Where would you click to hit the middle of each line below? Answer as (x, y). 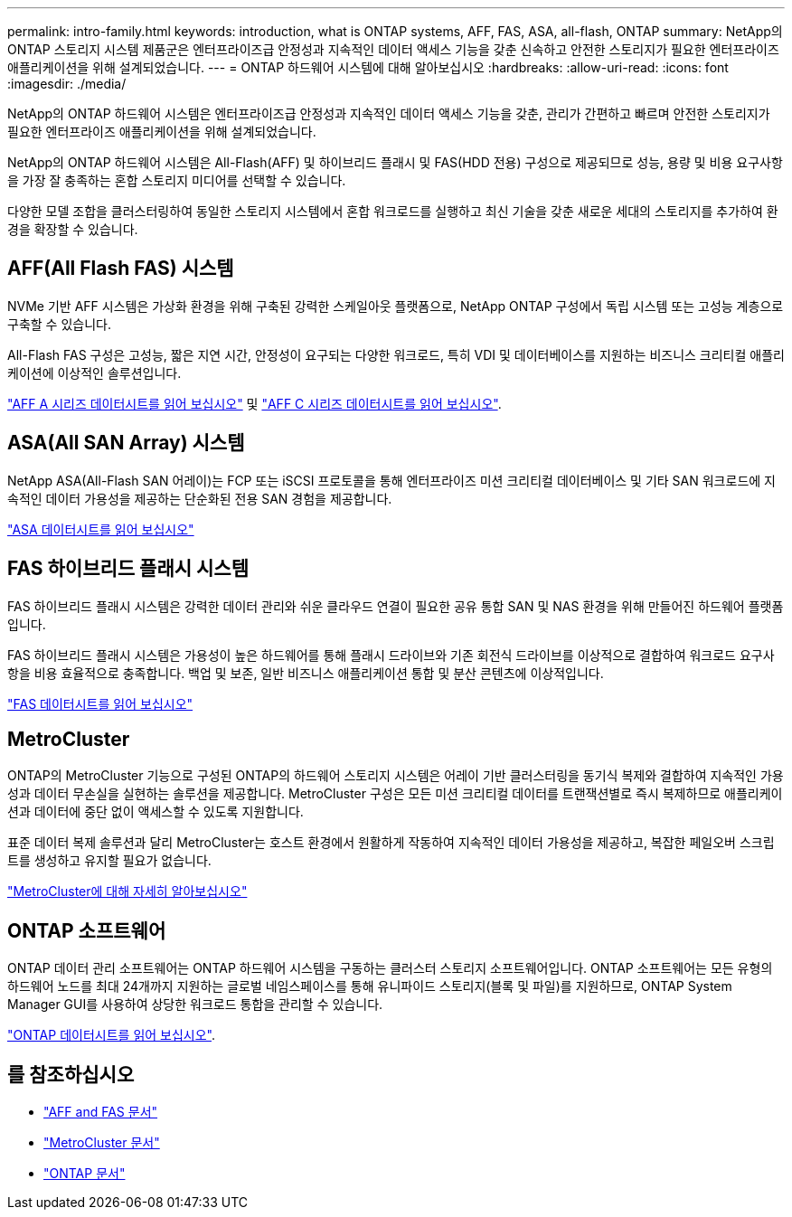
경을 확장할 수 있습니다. (73, 229)
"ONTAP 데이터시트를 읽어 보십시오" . (112, 1035)
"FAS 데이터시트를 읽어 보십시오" (100, 703)
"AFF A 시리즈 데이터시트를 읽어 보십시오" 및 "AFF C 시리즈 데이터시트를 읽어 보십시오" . (255, 403)
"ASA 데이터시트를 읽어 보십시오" (101, 529)
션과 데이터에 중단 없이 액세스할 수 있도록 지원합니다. (156, 812)
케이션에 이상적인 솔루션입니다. (94, 373)
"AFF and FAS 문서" (101, 1112)
